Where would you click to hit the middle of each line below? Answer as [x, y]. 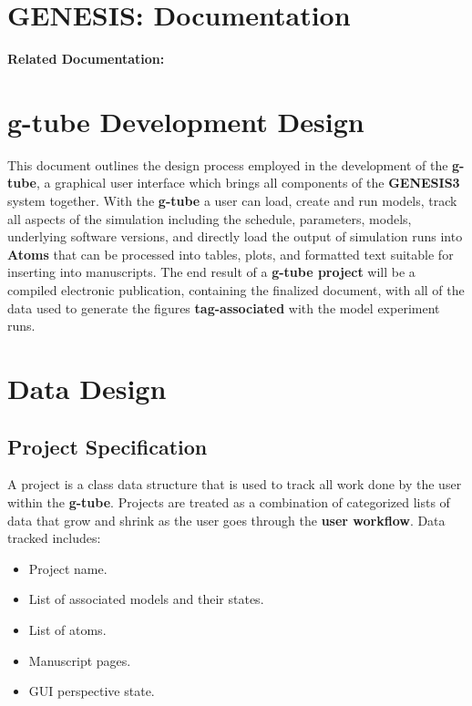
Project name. [68, 568]
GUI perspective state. [92, 691]
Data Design [87, 388]
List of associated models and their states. [146, 599]
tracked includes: [54, 538]
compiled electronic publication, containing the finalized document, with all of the [236, 290]
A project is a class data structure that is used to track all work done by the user [235, 484]
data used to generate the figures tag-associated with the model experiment [224, 307]
